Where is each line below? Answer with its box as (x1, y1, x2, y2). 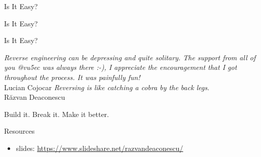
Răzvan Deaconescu (4, 92, 65, 102)
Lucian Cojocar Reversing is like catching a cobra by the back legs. (4, 82, 210, 92)
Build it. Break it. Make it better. (4, 108, 109, 119)
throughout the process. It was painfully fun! (4, 71, 140, 82)
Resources (4, 126, 35, 136)
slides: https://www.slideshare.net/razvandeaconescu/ (16, 142, 183, 153)
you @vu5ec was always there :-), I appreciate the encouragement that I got (4, 62, 237, 72)
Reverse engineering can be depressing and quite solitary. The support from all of (4, 52, 256, 62)
